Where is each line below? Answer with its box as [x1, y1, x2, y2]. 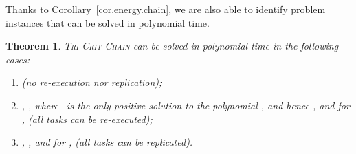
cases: [5, 52, 30, 66]
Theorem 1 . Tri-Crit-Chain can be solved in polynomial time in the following [5, 38, 339, 53]
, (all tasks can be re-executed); [21, 111, 153, 126]
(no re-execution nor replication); [21, 75, 162, 89]
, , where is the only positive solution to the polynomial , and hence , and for [21, 98, 350, 112]
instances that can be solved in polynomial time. [5, 15, 210, 30]
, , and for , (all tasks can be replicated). [21, 135, 193, 149]
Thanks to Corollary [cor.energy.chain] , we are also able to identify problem [5, 2, 326, 16]
